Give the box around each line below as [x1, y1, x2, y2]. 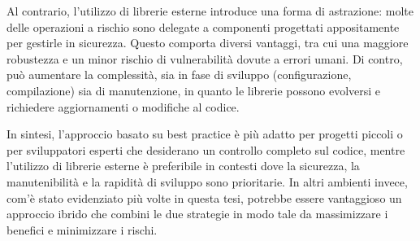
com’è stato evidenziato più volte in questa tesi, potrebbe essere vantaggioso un [6, 189, 402, 206]
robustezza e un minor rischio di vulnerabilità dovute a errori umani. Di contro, [6, 50, 403, 67]
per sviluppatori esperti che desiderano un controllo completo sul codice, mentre [6, 141, 405, 158]
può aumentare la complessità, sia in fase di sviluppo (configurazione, [6, 66, 352, 83]
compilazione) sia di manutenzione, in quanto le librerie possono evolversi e [6, 81, 381, 99]
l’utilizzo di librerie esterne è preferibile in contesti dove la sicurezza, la [6, 157, 360, 174]
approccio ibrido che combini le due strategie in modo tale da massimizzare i [6, 205, 388, 222]
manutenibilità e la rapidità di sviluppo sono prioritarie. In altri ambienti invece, [6, 173, 408, 190]
